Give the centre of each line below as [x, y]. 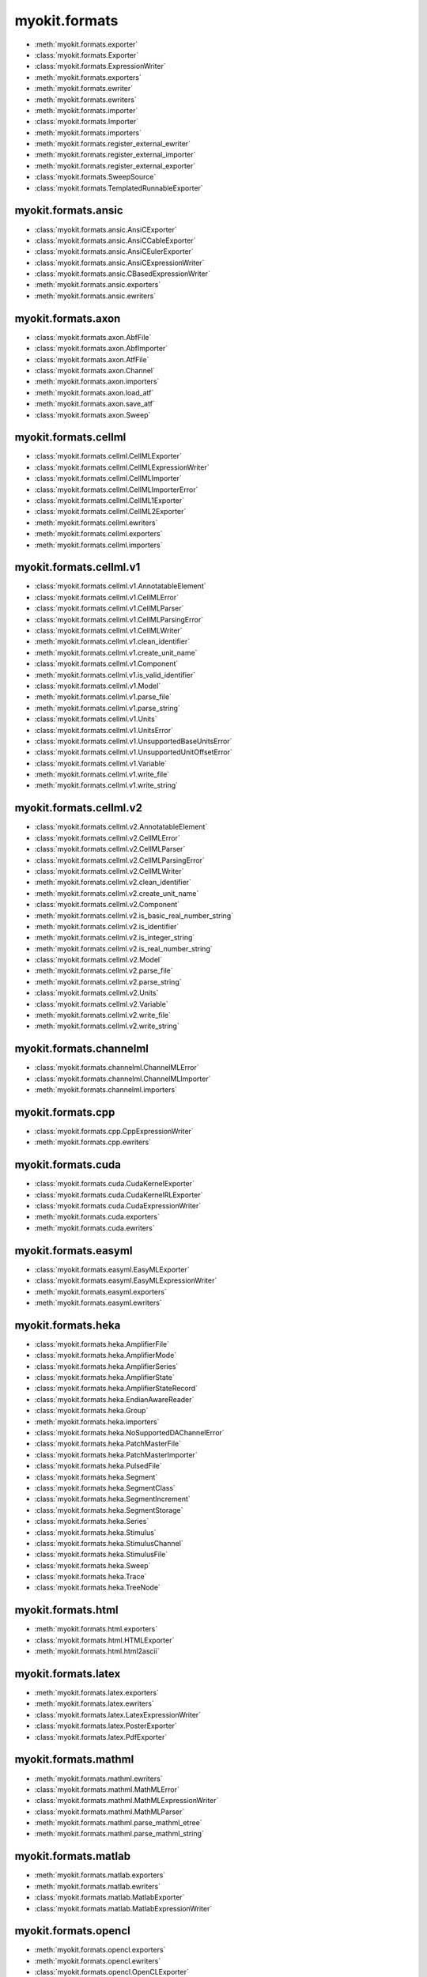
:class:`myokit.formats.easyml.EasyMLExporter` [112, 1269]
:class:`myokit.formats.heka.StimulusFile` [101, 1555]
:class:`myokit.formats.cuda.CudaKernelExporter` [115, 1184]
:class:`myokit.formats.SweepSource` [95, 177]
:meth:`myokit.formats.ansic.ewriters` [95, 296]
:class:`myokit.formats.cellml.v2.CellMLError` [108, 837]
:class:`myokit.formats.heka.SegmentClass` [105, 1487]
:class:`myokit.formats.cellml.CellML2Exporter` [110, 512]
